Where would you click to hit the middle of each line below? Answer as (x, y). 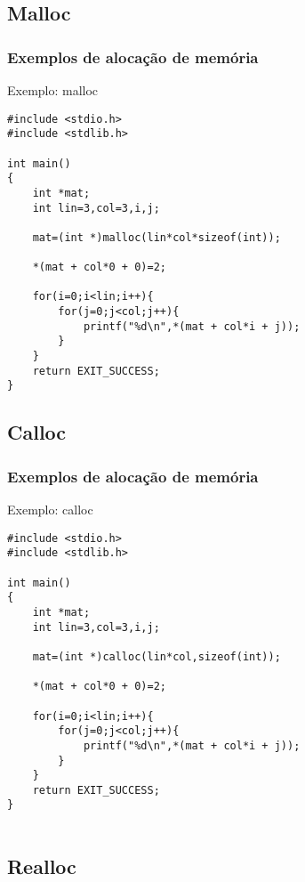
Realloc (42, 866)
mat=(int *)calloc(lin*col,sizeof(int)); (157, 656)
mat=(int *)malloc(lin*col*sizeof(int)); (157, 237)
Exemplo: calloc (50, 510)
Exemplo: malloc (53, 90)
